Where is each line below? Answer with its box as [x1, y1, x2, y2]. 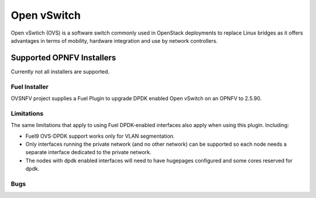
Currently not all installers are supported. [11, 68, 110, 75]
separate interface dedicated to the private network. [25, 149, 152, 156]
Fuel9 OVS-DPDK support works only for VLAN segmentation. [25, 132, 175, 139]
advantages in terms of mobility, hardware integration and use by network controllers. [11, 37, 218, 44]
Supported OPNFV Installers [11, 53, 116, 63]
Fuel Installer [11, 83, 49, 91]
